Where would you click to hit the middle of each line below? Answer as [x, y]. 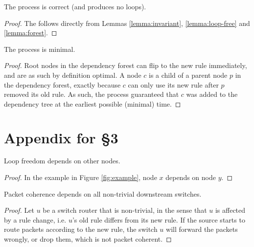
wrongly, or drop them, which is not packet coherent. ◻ [88, 239]
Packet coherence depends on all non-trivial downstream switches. [103, 193]
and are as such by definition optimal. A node [73, 75]
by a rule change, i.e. [35, 219]
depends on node [191, 177]
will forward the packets [202, 229]
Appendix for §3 [61, 137]
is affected [230, 210]
